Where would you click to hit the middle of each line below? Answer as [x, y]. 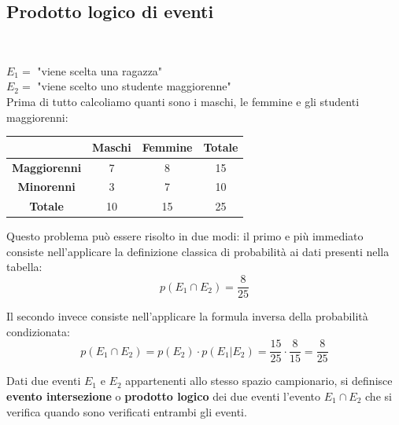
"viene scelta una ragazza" [100, 70]
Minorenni [46, 187]
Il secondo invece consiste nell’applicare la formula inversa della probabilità [187, 316]
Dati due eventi [44, 381]
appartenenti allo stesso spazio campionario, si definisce [259, 381]
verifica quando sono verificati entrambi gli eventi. [127, 411]
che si [379, 396]
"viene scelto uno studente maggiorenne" [134, 86]
